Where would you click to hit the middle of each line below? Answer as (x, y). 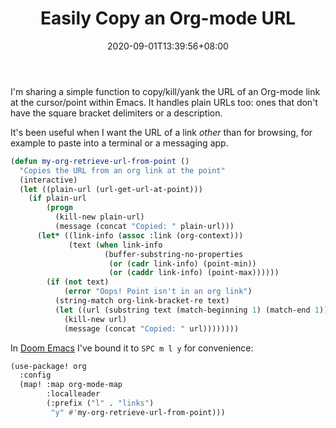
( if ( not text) (78, 282)
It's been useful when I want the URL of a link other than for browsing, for (161, 132)
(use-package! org (48, 366)
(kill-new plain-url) (99, 217)
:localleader (73, 394)
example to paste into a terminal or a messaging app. (119, 143)
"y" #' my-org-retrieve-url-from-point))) (138, 412)
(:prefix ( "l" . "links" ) (100, 403)
